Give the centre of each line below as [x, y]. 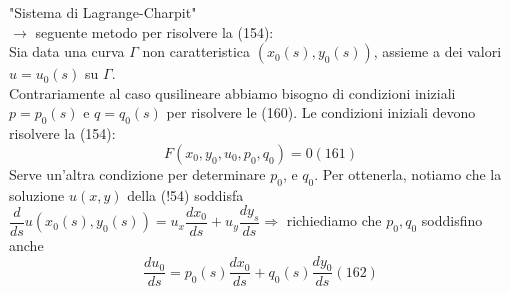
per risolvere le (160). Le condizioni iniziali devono [321, 112]
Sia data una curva [67, 51]
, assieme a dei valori [437, 51]
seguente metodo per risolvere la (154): [154, 31]
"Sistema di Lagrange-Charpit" [103, 12]
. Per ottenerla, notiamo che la [408, 173]
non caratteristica [196, 51]
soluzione [37, 194]
